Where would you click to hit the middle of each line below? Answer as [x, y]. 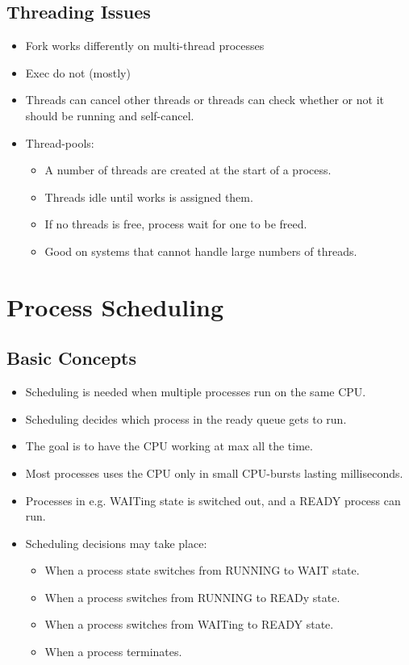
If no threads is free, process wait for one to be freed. [176, 224]
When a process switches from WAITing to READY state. [189, 624]
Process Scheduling [115, 306]
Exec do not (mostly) [78, 72]
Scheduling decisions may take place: [116, 543]
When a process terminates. [113, 652]
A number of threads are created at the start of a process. [188, 170]
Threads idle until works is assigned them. [149, 197]
